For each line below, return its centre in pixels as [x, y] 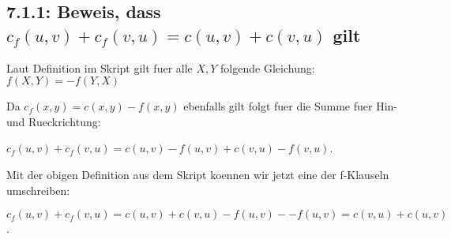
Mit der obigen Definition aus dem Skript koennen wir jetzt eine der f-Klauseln [198, 174]
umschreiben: [38, 190]
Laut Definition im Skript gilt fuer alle [100, 67]
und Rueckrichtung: [54, 121]
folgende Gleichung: [268, 67]
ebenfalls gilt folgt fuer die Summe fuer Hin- [291, 106]
